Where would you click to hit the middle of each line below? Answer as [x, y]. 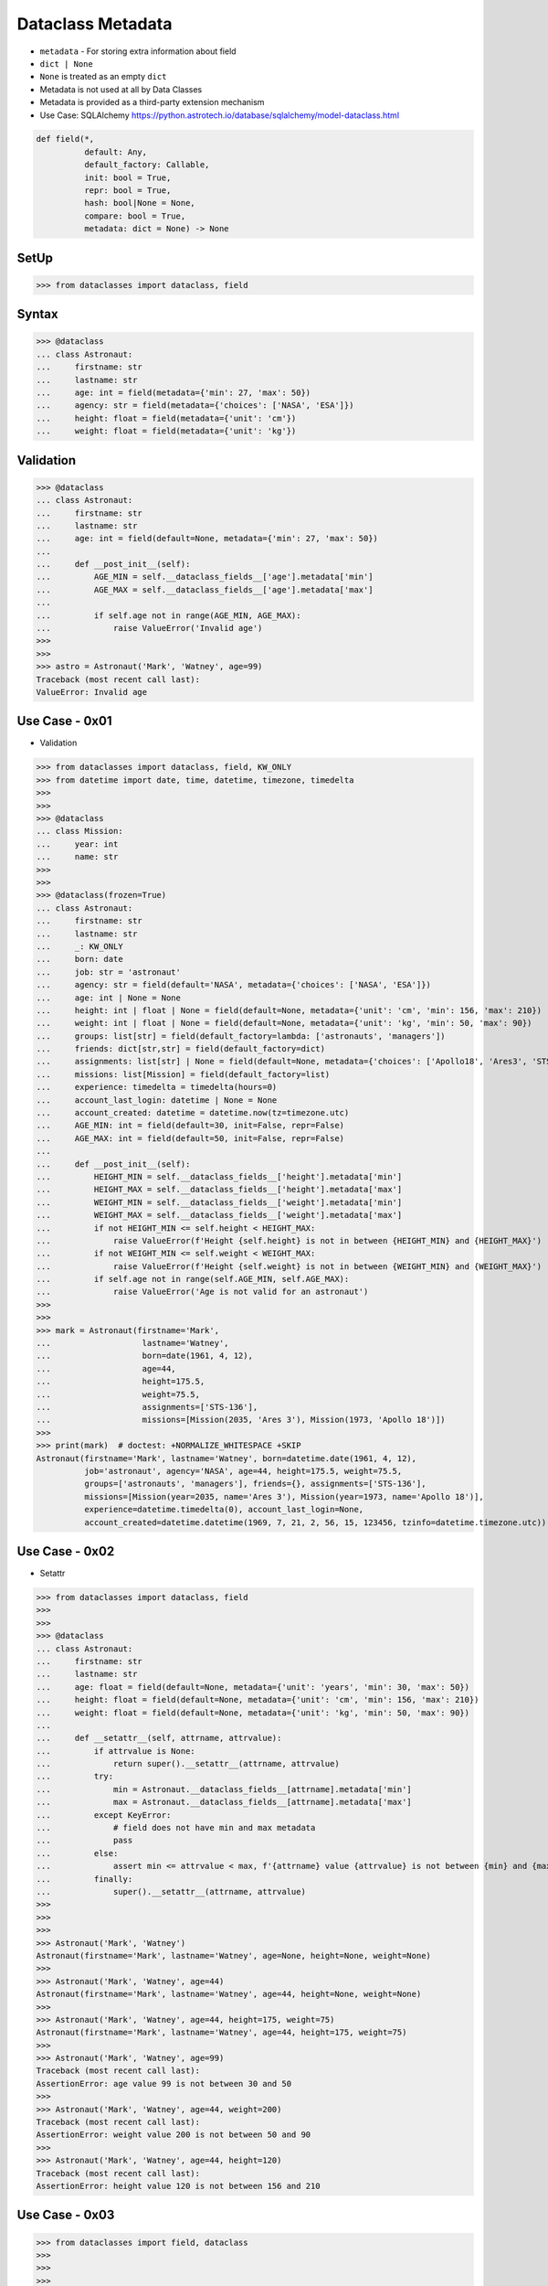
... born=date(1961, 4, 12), [144, 1356]
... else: [77, 1853]
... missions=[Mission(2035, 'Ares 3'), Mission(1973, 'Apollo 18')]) [241, 1420]
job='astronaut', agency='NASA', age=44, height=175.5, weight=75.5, [243, 1471]
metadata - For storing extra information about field [138, 51]
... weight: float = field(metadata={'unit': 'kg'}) [166, 431]
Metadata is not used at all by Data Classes [121, 89]
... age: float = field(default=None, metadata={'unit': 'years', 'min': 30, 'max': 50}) [253, 1687]
